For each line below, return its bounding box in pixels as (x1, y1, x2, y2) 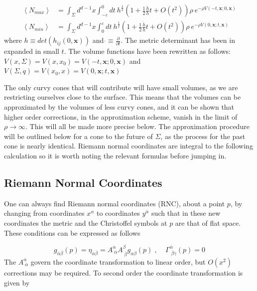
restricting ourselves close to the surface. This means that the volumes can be (4, 92, 241, 102)
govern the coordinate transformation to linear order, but (30, 256, 206, 267)
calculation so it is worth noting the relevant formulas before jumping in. (4, 150, 227, 160)
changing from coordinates (4, 208, 85, 218)
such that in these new (151, 208, 221, 218)
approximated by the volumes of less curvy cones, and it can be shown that (4, 102, 235, 112)
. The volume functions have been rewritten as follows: (64, 46, 231, 56)
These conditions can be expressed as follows (4, 227, 140, 238)
